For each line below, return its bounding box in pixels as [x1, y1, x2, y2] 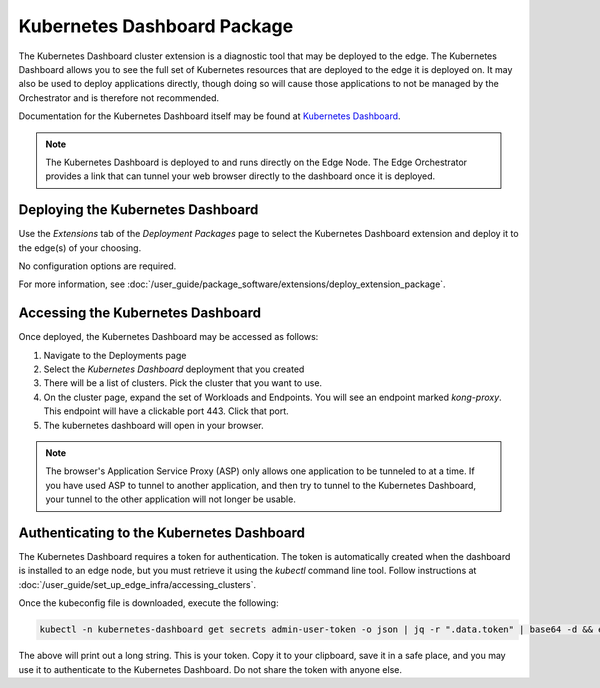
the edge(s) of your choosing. [18, 241, 142, 254]
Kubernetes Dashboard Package [18, 15, 294, 37]
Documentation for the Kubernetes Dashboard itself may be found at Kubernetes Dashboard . [18, 110, 401, 122]
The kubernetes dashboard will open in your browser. [43, 419, 264, 431]
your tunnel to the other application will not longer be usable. [45, 493, 297, 505]
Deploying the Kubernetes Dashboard [18, 201, 259, 219]
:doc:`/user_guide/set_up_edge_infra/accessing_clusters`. [18, 578, 257, 590]
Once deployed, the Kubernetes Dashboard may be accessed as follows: [18, 331, 319, 343]
